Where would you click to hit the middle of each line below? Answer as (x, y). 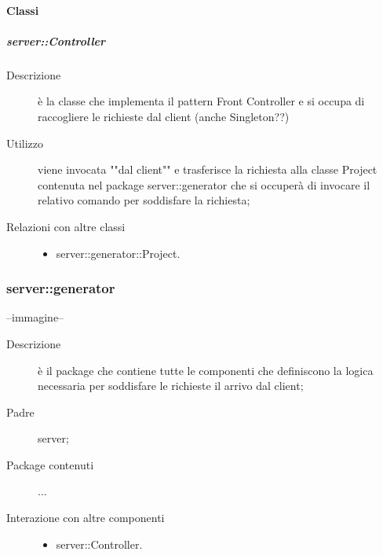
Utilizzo (25, 143)
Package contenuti (50, 464)
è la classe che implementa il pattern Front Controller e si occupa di (201, 101)
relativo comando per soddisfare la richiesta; (144, 200)
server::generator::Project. (118, 253)
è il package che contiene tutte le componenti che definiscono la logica (206, 370)
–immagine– (35, 317)
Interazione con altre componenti (86, 518)
